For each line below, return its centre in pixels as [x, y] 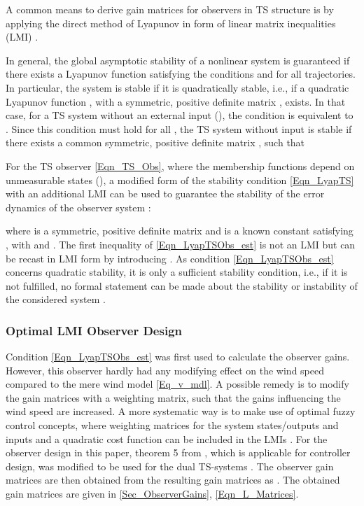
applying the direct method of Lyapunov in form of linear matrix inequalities [171, 23]
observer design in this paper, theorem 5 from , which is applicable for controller [178, 452]
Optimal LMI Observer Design [94, 330]
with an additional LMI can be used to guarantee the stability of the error [165, 194]
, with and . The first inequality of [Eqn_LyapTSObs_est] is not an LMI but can [181, 244]
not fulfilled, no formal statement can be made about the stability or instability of [182, 285]
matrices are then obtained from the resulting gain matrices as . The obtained [173, 480]
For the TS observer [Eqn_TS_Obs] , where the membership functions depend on [180, 166]
